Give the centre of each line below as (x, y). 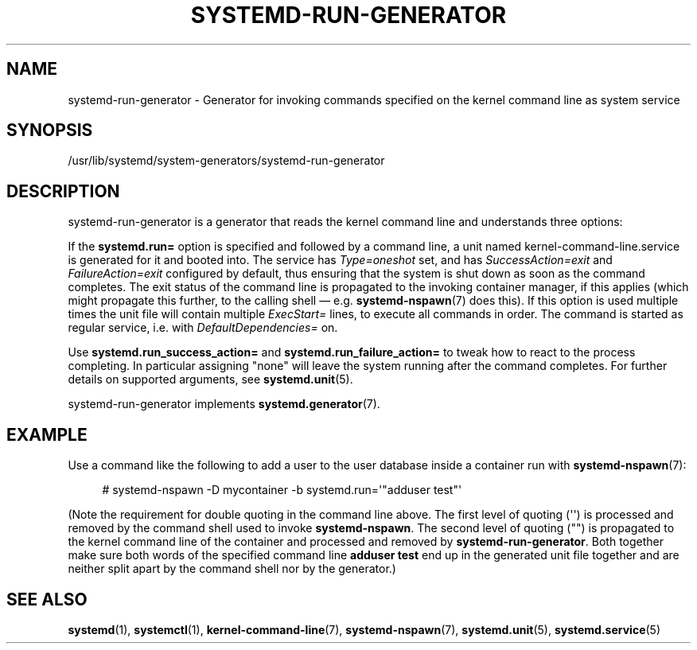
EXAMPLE (47, 434)
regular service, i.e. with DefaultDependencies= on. (203, 328)
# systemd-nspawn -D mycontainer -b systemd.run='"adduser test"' (282, 490)
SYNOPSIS (50, 130)
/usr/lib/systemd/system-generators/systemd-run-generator (226, 161)
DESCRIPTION (63, 191)
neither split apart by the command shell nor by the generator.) (232, 569)
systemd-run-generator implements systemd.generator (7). (224, 404)
